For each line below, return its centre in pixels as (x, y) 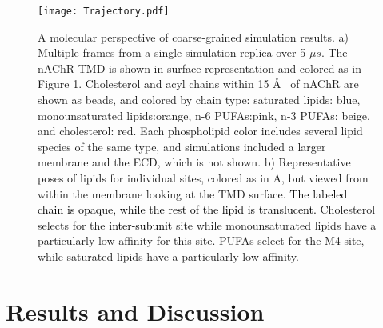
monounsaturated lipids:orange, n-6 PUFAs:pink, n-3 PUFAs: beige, (204, 115)
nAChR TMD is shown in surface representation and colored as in (199, 68)
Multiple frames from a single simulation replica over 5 (172, 52)
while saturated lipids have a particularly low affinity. (168, 256)
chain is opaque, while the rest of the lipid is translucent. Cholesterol (207, 209)
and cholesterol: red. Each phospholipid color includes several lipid (200, 131)
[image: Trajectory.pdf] (104, 11)
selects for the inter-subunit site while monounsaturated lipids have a (207, 224)
